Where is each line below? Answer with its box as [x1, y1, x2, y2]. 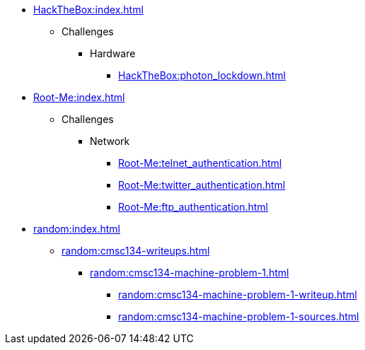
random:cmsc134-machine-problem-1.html [90, 267, 289, 279]
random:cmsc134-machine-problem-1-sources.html [118, 310, 359, 322]
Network [90, 135, 130, 147]
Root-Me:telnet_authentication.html [118, 157, 282, 169]
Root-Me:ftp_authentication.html [118, 201, 269, 213]
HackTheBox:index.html [33, 4, 144, 16]
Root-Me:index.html [33, 91, 125, 103]
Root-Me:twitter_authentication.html [118, 179, 286, 191]
